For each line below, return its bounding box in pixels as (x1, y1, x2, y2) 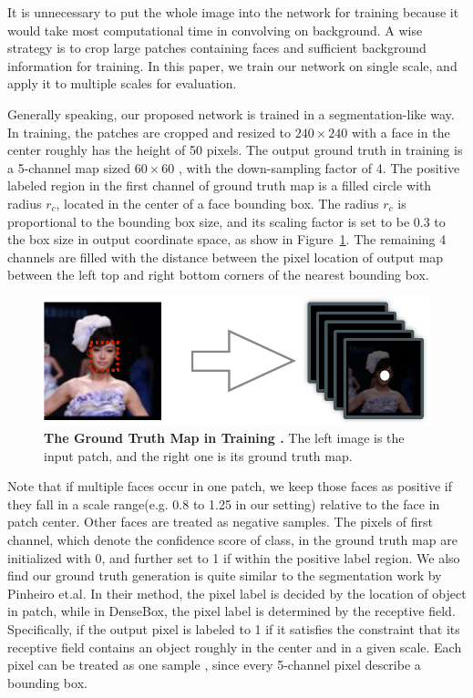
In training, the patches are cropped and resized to (7, 122, 292, 141)
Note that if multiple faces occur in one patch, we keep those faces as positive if (7, 477, 453, 496)
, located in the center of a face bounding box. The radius (56, 193, 379, 212)
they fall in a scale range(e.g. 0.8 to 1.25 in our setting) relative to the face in (7, 494, 440, 513)
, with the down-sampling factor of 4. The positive (178, 158, 460, 177)
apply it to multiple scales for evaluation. (7, 74, 237, 93)
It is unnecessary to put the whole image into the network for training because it (7, 3, 459, 21)
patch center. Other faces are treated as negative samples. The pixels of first (7, 512, 433, 531)
